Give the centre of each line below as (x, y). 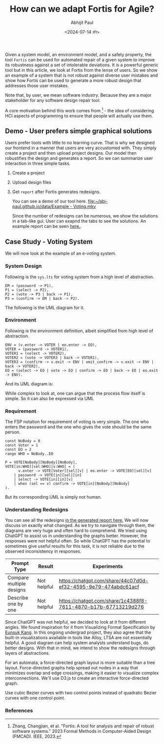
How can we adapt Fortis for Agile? (82, 9)
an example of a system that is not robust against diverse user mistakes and (82, 75)
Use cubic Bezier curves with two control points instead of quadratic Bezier (81, 693)
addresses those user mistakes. (37, 85)
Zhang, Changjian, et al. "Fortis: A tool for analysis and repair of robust (83, 726)
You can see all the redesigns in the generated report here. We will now (77, 520)
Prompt (20, 563)
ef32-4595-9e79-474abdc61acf (99, 587)
